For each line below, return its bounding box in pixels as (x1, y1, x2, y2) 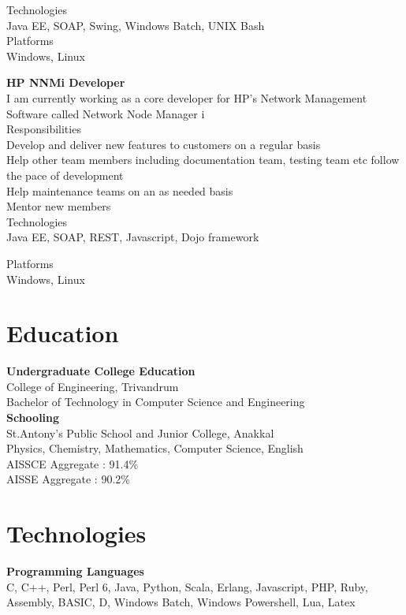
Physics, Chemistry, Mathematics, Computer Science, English (6, 440, 304, 457)
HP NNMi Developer (6, 74, 125, 91)
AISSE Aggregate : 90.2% (6, 471, 130, 487)
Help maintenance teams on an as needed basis (6, 182, 233, 199)
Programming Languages (6, 563, 144, 580)
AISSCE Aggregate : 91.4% (6, 455, 139, 471)
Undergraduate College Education (6, 363, 196, 379)
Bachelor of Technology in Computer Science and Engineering (6, 393, 305, 410)
